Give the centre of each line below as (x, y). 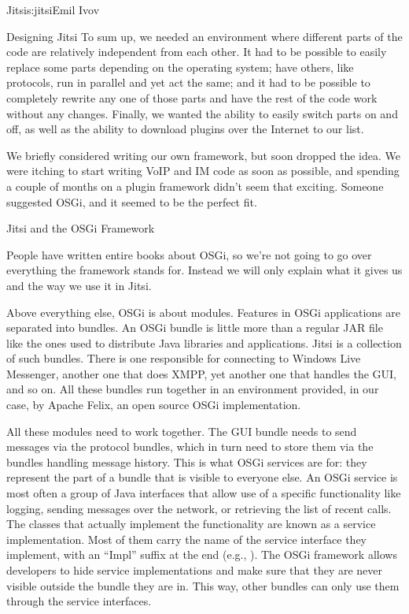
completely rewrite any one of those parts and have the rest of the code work (192, 97)
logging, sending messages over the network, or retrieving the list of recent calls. (199, 508)
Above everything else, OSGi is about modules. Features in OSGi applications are (204, 312)
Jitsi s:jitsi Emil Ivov (53, 9)
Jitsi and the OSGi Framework (81, 228)
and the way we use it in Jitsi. (79, 285)
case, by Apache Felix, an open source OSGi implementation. (154, 405)
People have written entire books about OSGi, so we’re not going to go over (189, 254)
